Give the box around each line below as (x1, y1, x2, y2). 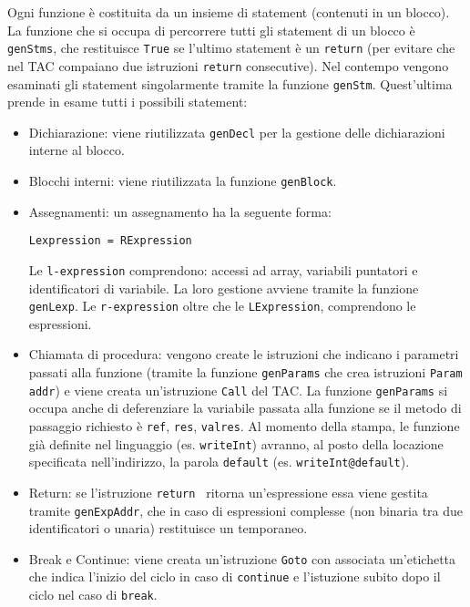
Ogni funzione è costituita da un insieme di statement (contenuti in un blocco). (7, 3, 450, 21)
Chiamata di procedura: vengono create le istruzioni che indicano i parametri (28, 345, 459, 364)
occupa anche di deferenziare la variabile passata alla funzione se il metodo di (28, 398, 462, 417)
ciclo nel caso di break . (28, 585, 158, 604)
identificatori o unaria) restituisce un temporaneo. (28, 519, 308, 538)
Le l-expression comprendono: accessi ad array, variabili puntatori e (28, 260, 418, 279)
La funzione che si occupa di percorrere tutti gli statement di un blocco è (7, 20, 415, 39)
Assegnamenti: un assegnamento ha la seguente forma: (28, 201, 332, 221)
